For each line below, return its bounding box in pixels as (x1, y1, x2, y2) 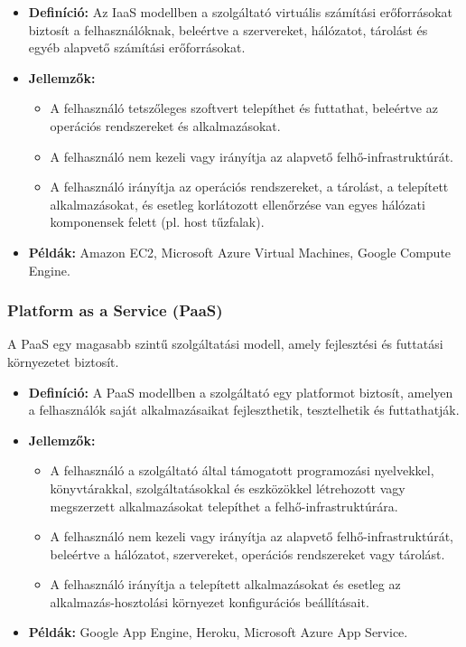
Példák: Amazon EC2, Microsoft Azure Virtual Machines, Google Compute (28, 242, 452, 261)
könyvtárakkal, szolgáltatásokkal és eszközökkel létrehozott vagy (50, 478, 405, 497)
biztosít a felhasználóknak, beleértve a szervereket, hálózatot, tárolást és (28, 20, 428, 39)
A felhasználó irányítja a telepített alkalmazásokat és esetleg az (50, 575, 401, 594)
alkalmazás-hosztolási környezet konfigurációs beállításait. (50, 592, 369, 611)
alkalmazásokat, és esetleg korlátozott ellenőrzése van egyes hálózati (50, 194, 425, 213)
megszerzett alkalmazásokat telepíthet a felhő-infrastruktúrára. (50, 496, 398, 515)
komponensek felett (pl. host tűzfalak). (50, 212, 265, 231)
